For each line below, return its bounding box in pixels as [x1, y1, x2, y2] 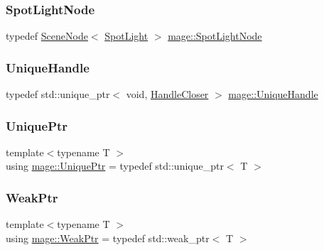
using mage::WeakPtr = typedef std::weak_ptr [6, 230, 210, 245]
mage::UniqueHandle [228, 87, 318, 102]
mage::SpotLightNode [168, 28, 262, 43]
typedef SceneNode [6, 28, 88, 43]
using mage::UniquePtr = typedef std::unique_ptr [6, 158, 224, 173]
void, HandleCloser [126, 87, 209, 102]
